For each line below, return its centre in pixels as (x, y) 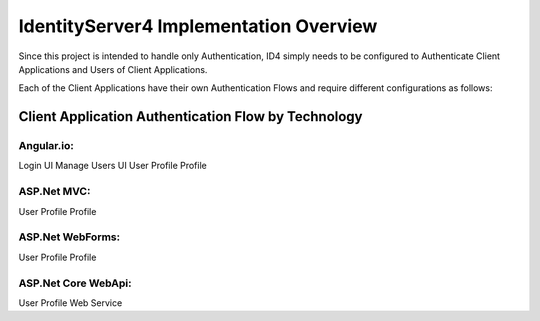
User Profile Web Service (70, 302)
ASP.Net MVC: (54, 192)
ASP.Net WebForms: (69, 237)
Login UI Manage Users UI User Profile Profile (112, 166)
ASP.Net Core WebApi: (75, 283)
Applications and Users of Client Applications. (113, 69)
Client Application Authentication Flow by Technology (191, 116)
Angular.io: (46, 146)
